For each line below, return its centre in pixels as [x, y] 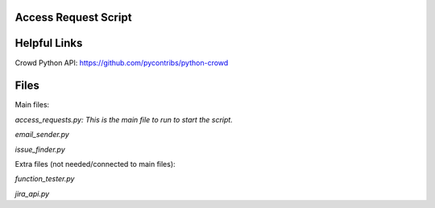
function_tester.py [45, 179]
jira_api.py [32, 193]
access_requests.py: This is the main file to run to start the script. [124, 119]
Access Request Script [73, 17]
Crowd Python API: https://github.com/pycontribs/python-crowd [122, 62]
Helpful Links [49, 43]
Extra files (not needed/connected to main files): [95, 164]
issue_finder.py [40, 149]
